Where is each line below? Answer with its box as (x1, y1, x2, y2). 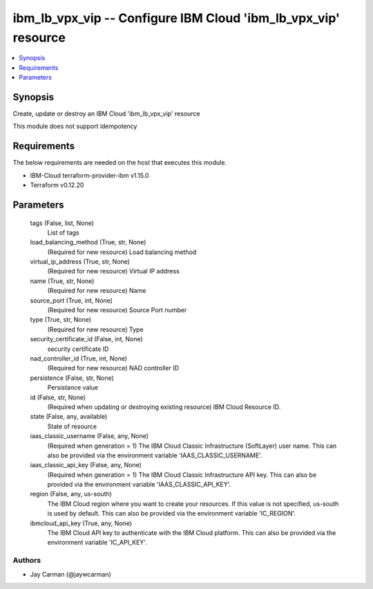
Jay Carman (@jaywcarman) (30, 570, 112, 578)
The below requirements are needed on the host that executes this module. (12, 158, 227, 167)
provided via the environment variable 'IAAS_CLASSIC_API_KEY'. (47, 480, 231, 489)
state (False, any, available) (30, 413, 108, 421)
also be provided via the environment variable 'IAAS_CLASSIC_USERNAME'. (47, 451, 262, 460)
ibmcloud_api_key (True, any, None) (30, 519, 133, 527)
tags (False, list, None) (30, 219, 95, 227)
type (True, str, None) (30, 316, 92, 324)
